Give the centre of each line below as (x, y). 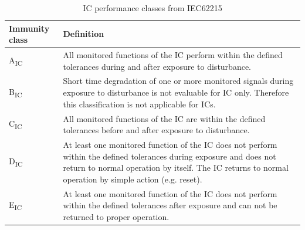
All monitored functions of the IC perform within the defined (173, 55)
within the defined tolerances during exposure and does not (170, 156)
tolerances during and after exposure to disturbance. (157, 66)
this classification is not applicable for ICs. (139, 104)
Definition (84, 34)
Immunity (29, 28)
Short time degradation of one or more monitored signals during (178, 81)
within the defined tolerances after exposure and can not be (170, 205)
